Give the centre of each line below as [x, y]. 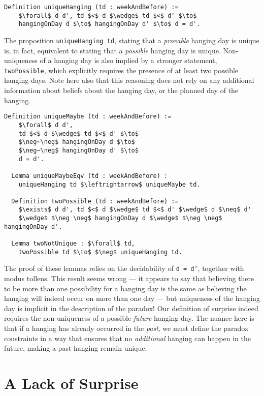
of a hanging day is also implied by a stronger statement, [128, 60]
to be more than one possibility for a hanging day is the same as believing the [125, 288]
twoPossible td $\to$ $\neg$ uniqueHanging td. [100, 252]
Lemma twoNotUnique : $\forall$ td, [73, 244]
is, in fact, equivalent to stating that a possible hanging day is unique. [112, 50]
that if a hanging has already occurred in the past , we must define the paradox [126, 328]
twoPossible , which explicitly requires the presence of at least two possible [121, 70]
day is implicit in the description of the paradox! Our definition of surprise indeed [131, 308]
